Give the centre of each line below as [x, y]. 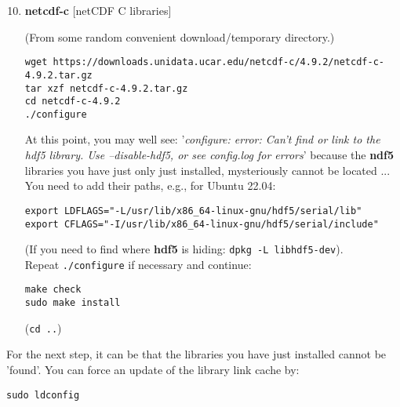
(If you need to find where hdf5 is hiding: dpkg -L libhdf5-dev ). [184, 249]
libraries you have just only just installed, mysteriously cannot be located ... [207, 170]
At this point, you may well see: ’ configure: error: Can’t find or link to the [202, 139]
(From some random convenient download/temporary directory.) [180, 36]
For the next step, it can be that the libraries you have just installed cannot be [196, 354]
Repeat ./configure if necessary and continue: [138, 264]
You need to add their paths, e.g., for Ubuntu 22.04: [150, 185]
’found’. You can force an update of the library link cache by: [153, 370]
